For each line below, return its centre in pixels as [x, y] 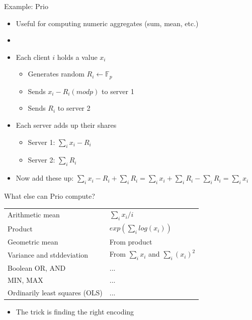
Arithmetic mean [34, 215]
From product [131, 241]
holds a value [77, 57]
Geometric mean [33, 241]
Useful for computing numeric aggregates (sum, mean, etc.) [107, 23]
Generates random [56, 74]
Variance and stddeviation [48, 254]
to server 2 [74, 108]
